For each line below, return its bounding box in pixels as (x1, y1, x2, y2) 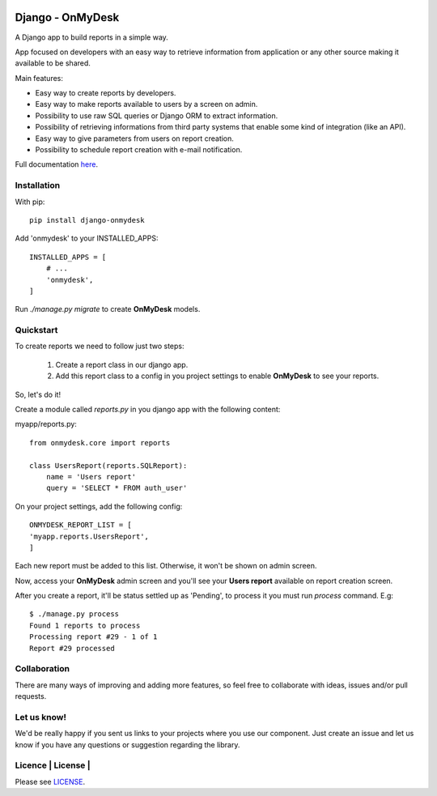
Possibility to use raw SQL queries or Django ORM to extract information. (35, 110, 278, 121)
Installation (15, 180, 61, 191)
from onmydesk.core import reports (29, 438, 171, 447)
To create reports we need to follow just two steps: (15, 341, 185, 351)
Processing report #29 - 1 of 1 (29, 632, 158, 641)
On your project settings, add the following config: (15, 501, 183, 511)
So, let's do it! (15, 389, 61, 399)
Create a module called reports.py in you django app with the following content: (15, 405, 281, 414)
